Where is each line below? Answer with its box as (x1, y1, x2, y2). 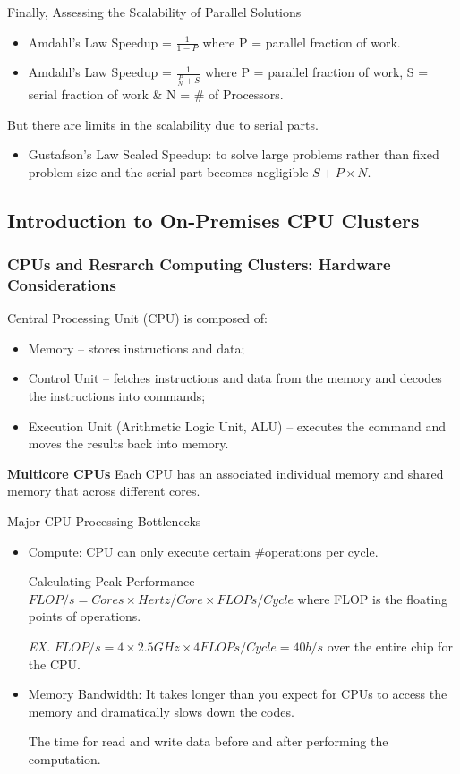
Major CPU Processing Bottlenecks (7, 512, 201, 531)
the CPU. (28, 654, 81, 673)
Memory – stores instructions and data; (28, 338, 245, 357)
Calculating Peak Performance (28, 572, 195, 591)
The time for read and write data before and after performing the (28, 732, 388, 751)
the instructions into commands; (28, 387, 206, 405)
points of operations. (28, 607, 141, 625)
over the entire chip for (327, 636, 453, 655)
